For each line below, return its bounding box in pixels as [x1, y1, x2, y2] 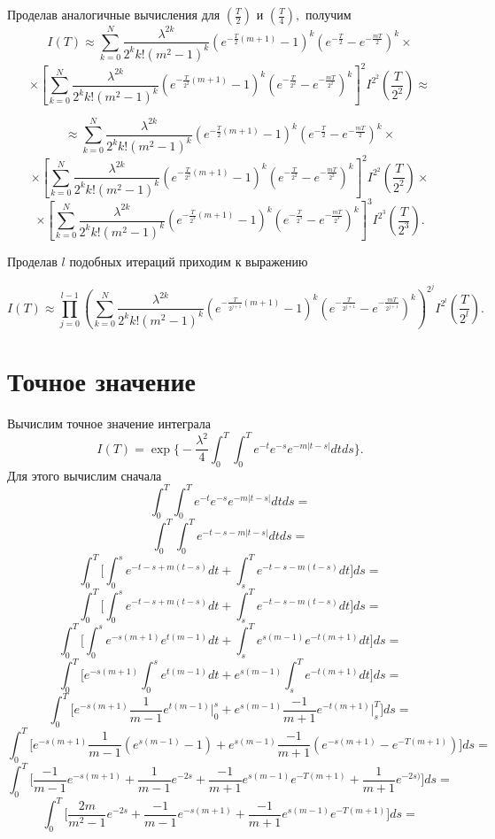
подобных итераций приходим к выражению [69, 251, 308, 270]
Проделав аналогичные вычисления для [7, 5, 220, 23]
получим [305, 5, 352, 23]
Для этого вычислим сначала [7, 466, 162, 484]
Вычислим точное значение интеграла [7, 413, 212, 432]
